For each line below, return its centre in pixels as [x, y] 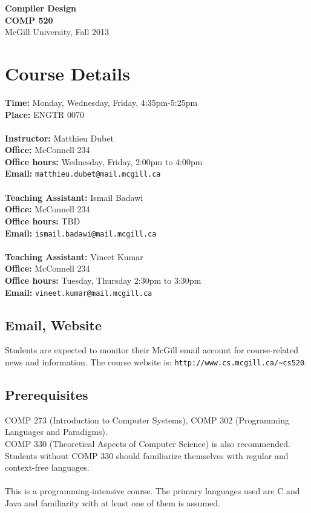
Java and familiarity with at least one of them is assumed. [113, 503]
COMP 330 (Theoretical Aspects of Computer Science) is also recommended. [148, 444]
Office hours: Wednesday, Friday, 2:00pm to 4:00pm [104, 161]
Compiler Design [41, 8]
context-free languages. [47, 467]
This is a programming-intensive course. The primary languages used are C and [152, 491]
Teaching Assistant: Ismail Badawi [74, 197]
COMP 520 [29, 20]
